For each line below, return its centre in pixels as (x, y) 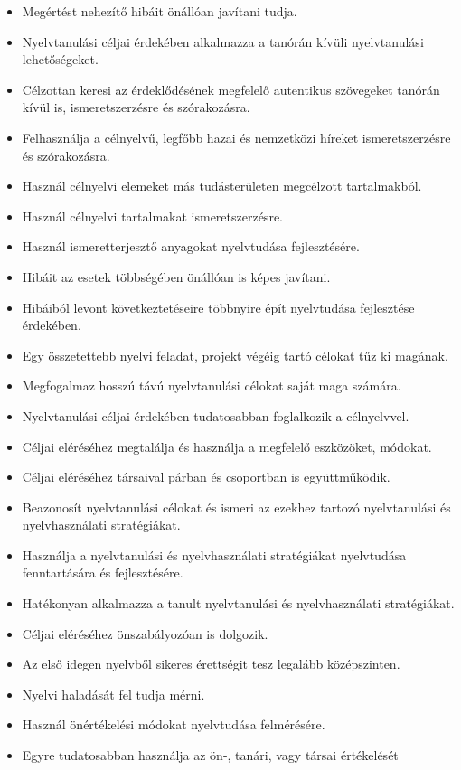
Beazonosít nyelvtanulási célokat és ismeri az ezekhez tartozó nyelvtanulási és (236, 507)
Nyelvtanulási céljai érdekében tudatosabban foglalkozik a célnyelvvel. (216, 415)
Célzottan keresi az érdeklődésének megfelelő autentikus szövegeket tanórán (231, 89)
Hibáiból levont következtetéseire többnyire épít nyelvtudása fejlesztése (218, 307)
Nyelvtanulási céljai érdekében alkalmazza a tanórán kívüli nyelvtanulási (223, 41)
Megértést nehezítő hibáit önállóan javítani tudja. (160, 11)
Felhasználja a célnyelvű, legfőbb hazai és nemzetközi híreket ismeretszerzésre (236, 137)
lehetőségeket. (60, 59)
